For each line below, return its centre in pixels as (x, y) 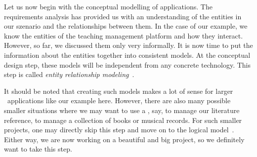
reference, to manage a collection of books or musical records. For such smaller (123, 120)
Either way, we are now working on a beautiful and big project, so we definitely (124, 139)
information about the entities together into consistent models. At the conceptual (127, 55)
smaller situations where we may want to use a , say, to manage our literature (122, 110)
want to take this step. (38, 149)
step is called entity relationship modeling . (69, 74)
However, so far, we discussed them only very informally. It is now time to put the (128, 45)
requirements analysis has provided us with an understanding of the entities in (123, 16)
